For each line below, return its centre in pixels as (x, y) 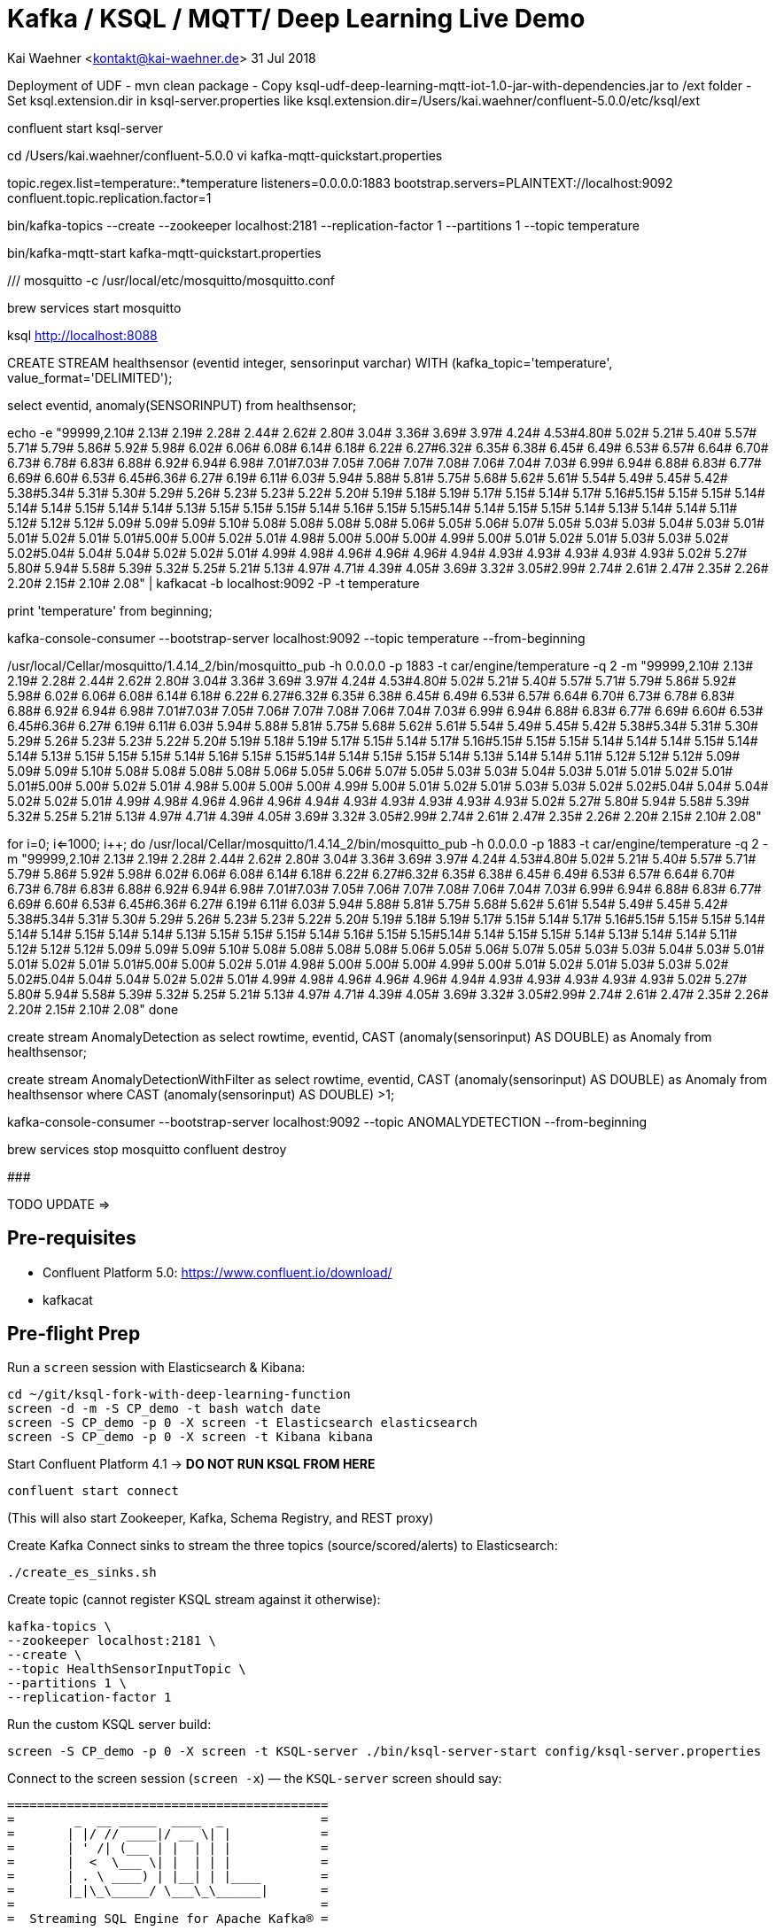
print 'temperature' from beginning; (110, 610)
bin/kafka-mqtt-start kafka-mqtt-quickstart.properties (164, 252)
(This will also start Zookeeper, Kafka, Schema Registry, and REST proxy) (221, 1518)
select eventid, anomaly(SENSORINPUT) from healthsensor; (182, 405)
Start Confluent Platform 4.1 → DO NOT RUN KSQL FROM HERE (191, 1464)
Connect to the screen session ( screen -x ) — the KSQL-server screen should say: (255, 1779)
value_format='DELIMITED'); (90, 377)
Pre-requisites (72, 1238)
